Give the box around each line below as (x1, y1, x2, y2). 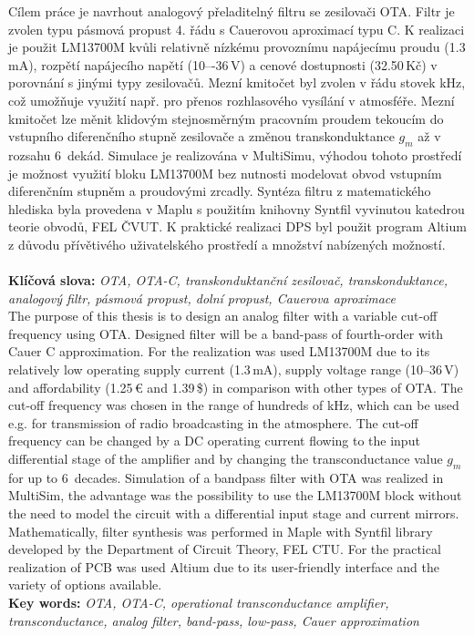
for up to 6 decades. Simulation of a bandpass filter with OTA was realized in (8, 467, 444, 487)
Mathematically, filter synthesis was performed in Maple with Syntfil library (8, 521, 433, 540)
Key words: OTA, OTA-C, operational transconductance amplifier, (8, 593, 389, 611)
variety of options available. (8, 575, 162, 594)
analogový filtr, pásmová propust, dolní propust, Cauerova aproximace (8, 288, 396, 307)
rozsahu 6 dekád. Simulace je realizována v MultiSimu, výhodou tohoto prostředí (8, 145, 462, 164)
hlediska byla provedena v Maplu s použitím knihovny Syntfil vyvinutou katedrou (8, 199, 465, 218)
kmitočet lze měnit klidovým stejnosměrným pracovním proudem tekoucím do (8, 108, 444, 128)
